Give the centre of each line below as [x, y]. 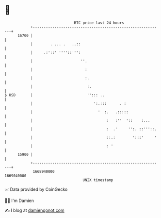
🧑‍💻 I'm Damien [19, 201]
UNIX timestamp [98, 180]
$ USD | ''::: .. [55, 95]
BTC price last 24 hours [99, 23]
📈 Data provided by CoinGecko [36, 189]
